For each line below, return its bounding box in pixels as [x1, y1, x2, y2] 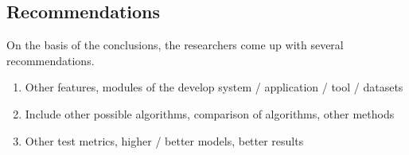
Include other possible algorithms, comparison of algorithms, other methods [25, 105, 395, 122]
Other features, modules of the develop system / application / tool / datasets [25, 79, 403, 95]
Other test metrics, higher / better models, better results [25, 132, 304, 149]
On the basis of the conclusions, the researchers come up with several [6, 37, 344, 53]
